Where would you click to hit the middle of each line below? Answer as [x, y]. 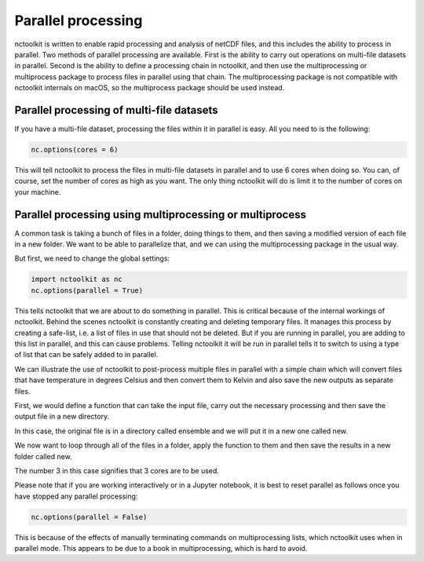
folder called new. [43, 456]
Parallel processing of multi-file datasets [117, 110]
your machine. [38, 192]
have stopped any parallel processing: [76, 496]
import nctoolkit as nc [77, 279]
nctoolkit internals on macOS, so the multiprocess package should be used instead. [150, 88]
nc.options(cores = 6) [75, 150]
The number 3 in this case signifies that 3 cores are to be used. [117, 470]
